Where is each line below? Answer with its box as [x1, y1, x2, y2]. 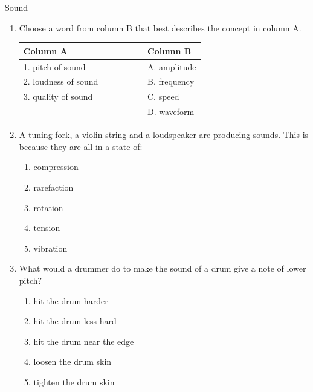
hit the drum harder [33, 294, 108, 307]
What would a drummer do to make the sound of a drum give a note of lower [19, 262, 306, 275]
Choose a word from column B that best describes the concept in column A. [19, 21, 302, 34]
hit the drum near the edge [33, 335, 134, 347]
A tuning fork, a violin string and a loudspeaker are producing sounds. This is [19, 128, 309, 141]
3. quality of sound [23, 90, 93, 103]
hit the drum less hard [33, 315, 117, 327]
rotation [33, 201, 63, 214]
